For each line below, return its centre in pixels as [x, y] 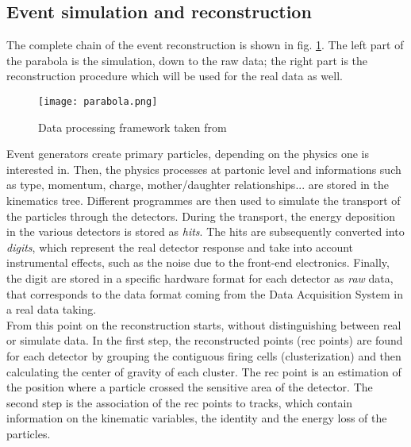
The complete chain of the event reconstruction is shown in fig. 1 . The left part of [205, 45]
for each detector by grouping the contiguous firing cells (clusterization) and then [204, 355]
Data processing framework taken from [133, 127]
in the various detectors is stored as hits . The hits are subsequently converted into [205, 231]
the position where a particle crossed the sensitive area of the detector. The [190, 387]
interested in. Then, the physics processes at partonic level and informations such [204, 169]
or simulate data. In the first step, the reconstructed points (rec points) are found [205, 340]
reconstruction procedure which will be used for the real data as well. [175, 76]
